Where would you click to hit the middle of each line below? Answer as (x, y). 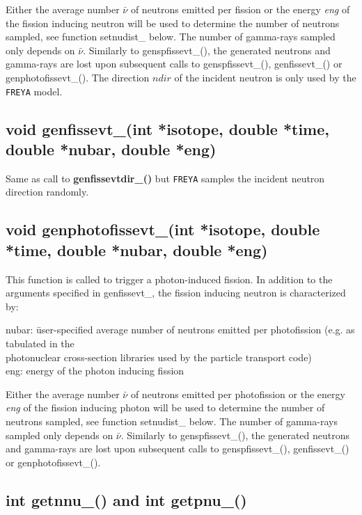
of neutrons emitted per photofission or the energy (238, 394)
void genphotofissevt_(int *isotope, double (163, 229)
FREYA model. (34, 91)
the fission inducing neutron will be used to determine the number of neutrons (173, 23)
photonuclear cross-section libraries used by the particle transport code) (159, 357)
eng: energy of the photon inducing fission (95, 371)
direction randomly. (47, 192)
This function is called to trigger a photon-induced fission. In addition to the (169, 279)
